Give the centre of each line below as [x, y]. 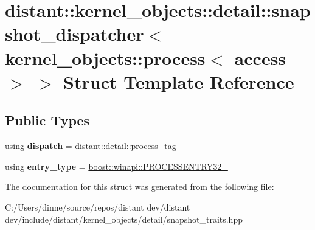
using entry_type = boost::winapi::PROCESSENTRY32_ [116, 166]
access [260, 57]
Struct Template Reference [179, 81]
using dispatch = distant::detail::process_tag [91, 146]
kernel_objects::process [105, 57]
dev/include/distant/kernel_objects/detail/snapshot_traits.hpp [124, 219]
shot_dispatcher [74, 34]
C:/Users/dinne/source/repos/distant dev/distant [98, 207]
